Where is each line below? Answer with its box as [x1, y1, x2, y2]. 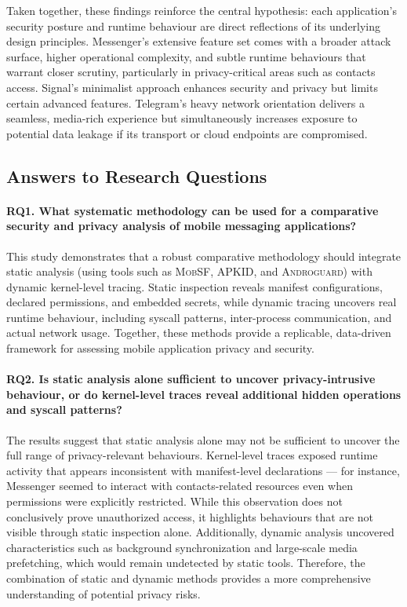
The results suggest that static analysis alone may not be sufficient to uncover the [6, 431, 400, 448]
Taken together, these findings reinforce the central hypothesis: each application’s [6, 2, 397, 18]
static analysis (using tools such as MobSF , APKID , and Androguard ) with [6, 263, 372, 280]
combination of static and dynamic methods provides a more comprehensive [6, 570, 371, 586]
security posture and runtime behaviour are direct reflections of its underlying [6, 17, 381, 34]
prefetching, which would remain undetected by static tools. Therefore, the [6, 554, 365, 571]
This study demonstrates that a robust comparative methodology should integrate [6, 247, 402, 264]
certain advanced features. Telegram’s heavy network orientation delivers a [6, 94, 365, 111]
